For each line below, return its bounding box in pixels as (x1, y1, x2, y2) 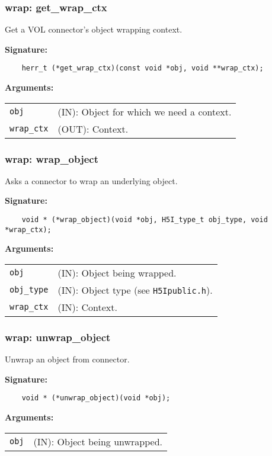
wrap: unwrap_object (5, 329, 111, 344)
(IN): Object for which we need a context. (57, 104, 232, 118)
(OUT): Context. (57, 121, 129, 136)
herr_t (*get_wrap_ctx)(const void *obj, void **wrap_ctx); (21, 64, 264, 73)
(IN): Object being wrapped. (57, 265, 177, 280)
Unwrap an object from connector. (5, 353, 130, 365)
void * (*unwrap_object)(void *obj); (21, 394, 171, 403)
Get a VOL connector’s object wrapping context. (5, 23, 183, 36)
